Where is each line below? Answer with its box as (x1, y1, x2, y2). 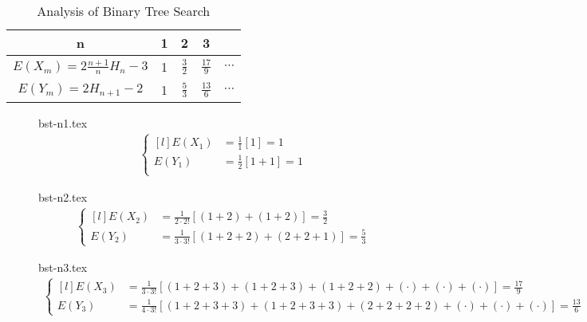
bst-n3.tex (38, 258, 88, 275)
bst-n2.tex (38, 188, 88, 205)
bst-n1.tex (38, 115, 88, 131)
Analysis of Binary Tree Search (37, 2, 211, 20)
